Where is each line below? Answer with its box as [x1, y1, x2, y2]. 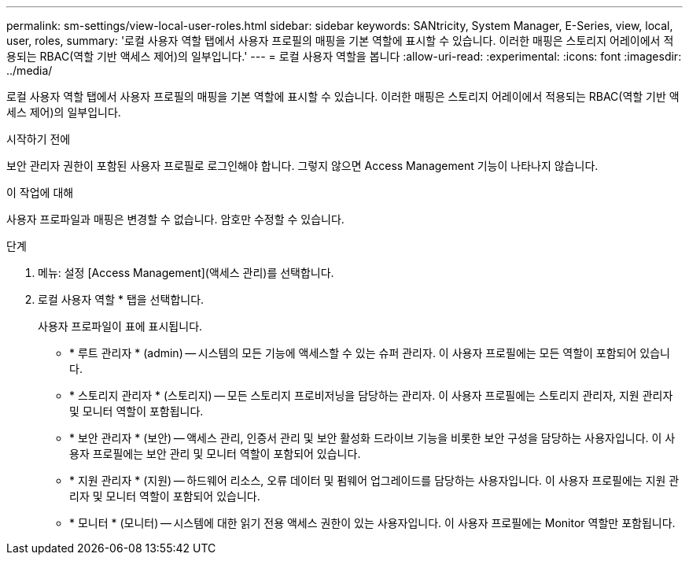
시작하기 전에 [6, 132, 71, 146]
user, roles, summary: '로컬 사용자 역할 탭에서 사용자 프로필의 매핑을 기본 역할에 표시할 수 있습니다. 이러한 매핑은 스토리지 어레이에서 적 [6, 34, 674, 47]
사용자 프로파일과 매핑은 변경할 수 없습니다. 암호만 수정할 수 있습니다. [6, 212, 344, 226]
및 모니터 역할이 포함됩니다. [69, 404, 204, 418]
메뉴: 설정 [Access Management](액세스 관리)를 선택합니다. [38, 266, 334, 279]
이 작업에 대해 [6, 186, 74, 199]
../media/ [6, 64, 53, 77]
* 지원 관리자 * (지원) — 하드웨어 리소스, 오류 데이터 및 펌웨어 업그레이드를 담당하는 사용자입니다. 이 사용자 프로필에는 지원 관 [69, 474, 680, 487]
